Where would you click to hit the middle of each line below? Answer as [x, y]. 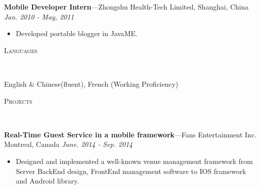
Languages [21, 50]
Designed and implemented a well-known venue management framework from [134, 161]
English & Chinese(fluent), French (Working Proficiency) [91, 83]
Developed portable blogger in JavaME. [77, 33]
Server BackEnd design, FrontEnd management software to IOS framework [131, 171]
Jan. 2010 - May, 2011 [39, 16]
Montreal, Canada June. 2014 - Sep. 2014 [68, 144]
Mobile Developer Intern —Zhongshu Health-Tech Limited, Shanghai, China [126, 7]
